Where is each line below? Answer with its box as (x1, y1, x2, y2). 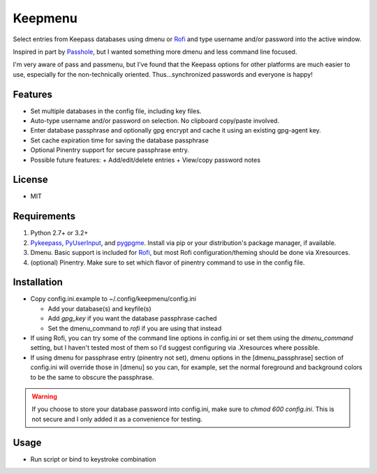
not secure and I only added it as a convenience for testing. (31, 415, 202, 423)
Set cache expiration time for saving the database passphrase (30, 136, 209, 145)
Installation (13, 276, 63, 288)
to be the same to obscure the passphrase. (30, 373, 154, 381)
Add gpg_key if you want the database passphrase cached (47, 314, 217, 323)
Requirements (13, 210, 76, 223)
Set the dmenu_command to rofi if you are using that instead (47, 324, 222, 332)
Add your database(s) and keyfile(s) (47, 304, 151, 313)
